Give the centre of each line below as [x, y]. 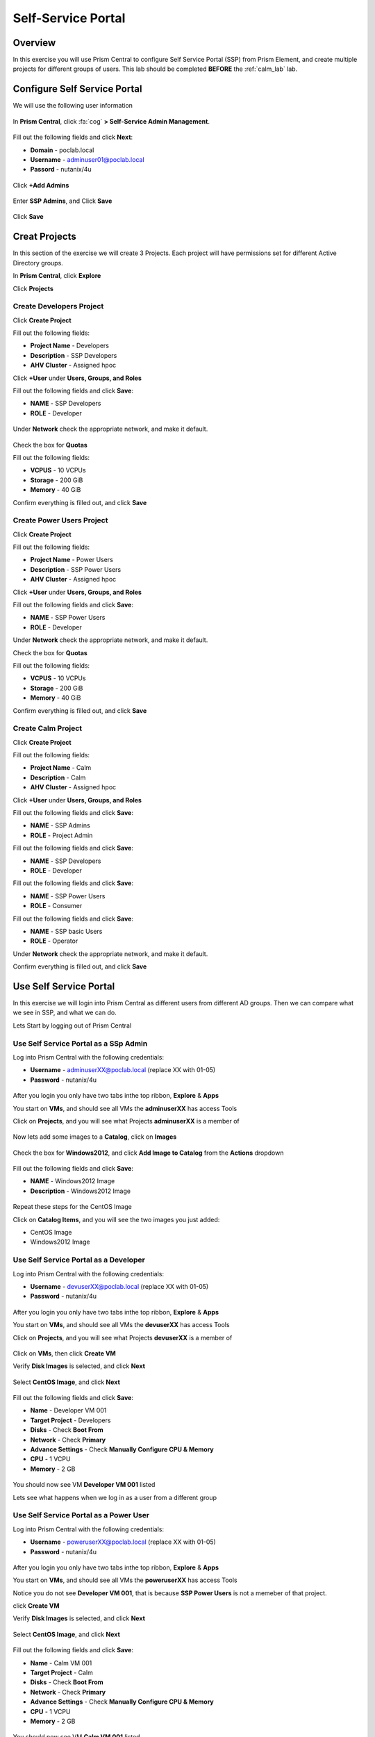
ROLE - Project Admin [61, 835]
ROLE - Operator [54, 941]
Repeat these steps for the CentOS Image [72, 1207]
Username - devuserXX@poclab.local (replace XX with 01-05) [119, 1286]
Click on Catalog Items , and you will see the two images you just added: [116, 1219]
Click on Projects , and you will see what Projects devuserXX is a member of [123, 1337]
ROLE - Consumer [56, 906]
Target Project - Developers [70, 1420]
